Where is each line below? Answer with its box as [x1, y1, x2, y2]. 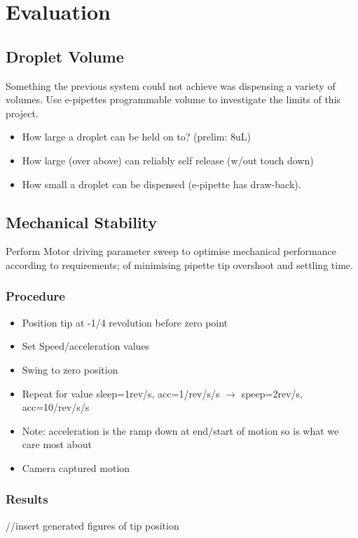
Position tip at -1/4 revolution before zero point [22, 315, 228, 329]
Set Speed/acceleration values [22, 339, 150, 353]
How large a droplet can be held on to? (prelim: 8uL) [22, 129, 251, 144]
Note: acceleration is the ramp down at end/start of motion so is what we [22, 423, 339, 438]
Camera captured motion [22, 460, 130, 475]
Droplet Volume [6, 45, 124, 67]
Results [6, 490, 48, 508]
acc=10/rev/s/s [22, 400, 90, 414]
